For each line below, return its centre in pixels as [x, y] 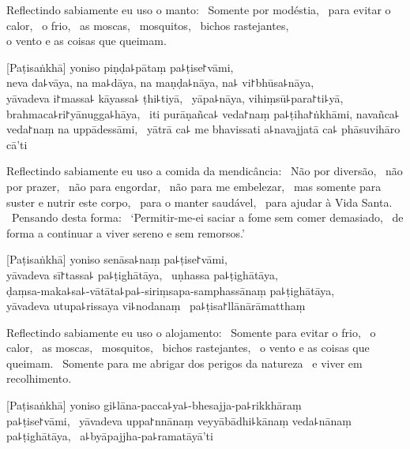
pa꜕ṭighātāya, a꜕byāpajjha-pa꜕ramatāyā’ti [110, 436]
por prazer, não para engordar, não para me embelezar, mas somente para [194, 186]
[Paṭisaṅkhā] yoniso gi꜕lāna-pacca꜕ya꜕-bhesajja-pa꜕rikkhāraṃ [154, 405]
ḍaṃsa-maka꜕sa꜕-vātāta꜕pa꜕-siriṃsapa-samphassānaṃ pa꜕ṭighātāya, [171, 290]
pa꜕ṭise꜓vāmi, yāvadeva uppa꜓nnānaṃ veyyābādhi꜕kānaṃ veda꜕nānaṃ [179, 420]
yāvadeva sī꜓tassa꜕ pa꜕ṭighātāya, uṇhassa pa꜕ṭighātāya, [142, 274]
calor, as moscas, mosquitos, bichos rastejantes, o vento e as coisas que [188, 348]
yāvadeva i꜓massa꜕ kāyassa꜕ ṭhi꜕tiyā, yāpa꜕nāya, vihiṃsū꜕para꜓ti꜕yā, [175, 97]
